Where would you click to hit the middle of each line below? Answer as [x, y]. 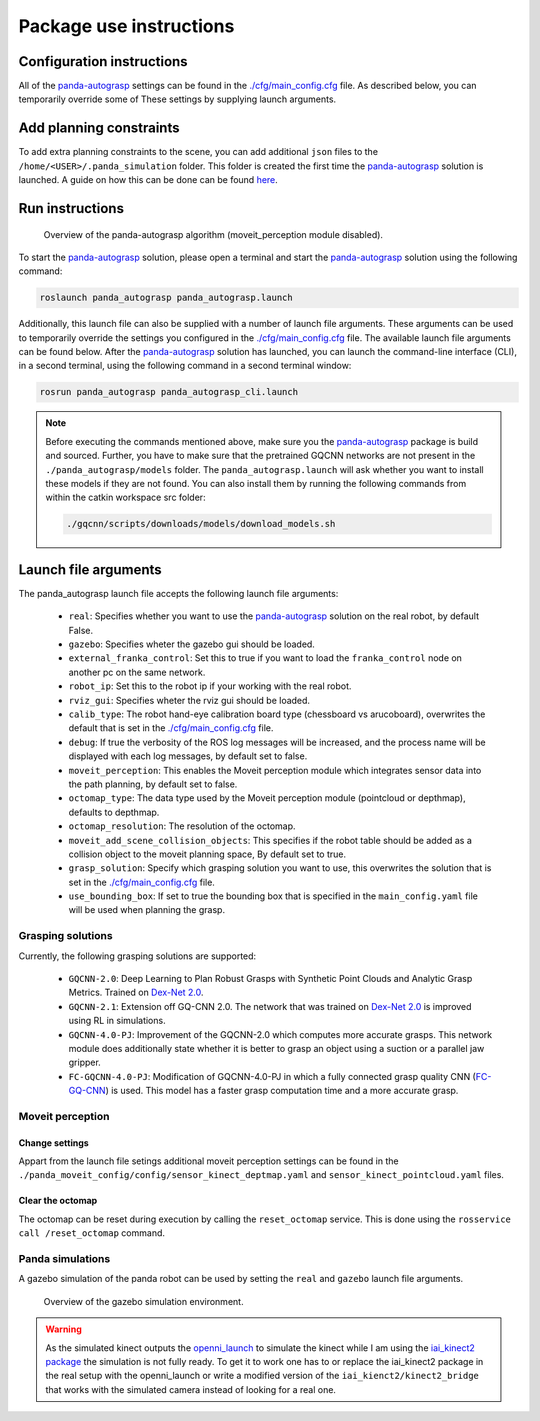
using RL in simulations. [117, 1021]
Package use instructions [126, 26]
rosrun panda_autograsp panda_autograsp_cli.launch [169, 392]
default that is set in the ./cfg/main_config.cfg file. [171, 728]
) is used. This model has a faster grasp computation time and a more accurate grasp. [282, 1091]
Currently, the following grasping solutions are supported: [137, 956]
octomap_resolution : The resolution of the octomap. [182, 826]
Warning [63, 1329]
